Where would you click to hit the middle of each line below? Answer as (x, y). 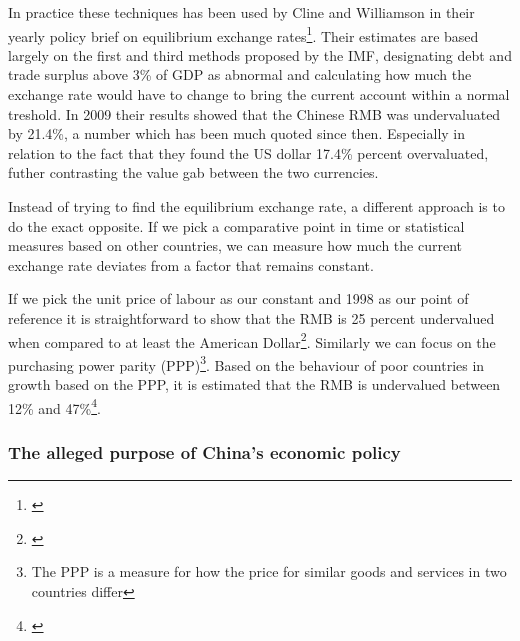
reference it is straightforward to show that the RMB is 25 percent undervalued (251, 317)
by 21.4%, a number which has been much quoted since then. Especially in (237, 133)
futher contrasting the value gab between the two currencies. (193, 172)
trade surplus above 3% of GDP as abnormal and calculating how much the (240, 74)
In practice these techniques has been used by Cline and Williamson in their (241, 12)
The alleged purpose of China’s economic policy (204, 451)
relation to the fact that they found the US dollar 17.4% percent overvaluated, (248, 152)
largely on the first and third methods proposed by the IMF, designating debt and (260, 54)
